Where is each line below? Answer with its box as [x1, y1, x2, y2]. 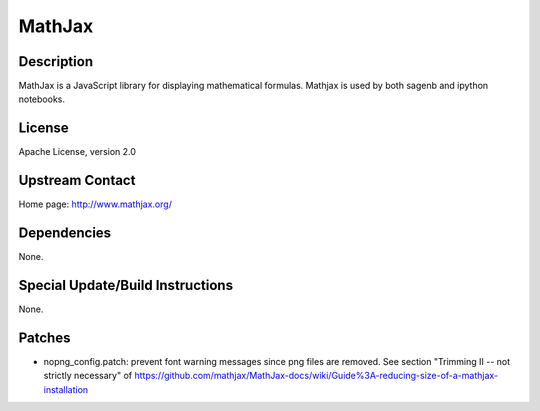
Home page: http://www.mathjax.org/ [18, 198, 172, 210]
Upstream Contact [18, 172, 136, 189]
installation [43, 383, 89, 395]
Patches [18, 329, 71, 346]
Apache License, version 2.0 [18, 146, 137, 158]
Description [18, 53, 94, 70]
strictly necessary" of [43, 370, 133, 382]
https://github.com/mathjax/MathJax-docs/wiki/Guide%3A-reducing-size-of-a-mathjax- [134, 370, 499, 382]
